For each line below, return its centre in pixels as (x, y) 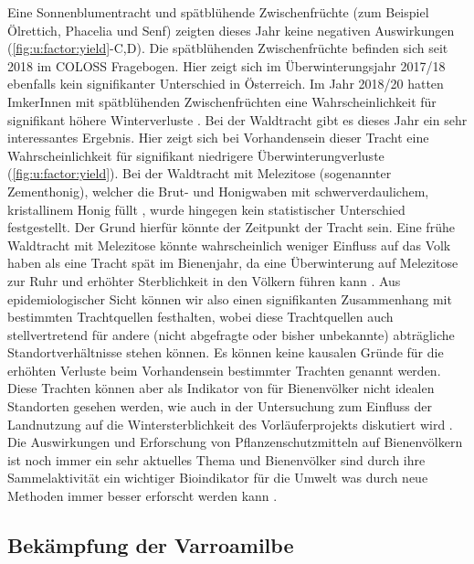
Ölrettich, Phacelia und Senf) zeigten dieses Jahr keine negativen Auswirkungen (231, 30)
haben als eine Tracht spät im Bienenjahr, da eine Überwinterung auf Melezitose (233, 263)
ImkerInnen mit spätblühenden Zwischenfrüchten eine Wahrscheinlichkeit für (222, 101)
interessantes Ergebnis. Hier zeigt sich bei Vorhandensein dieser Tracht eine (218, 138)
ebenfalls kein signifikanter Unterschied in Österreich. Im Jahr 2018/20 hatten (226, 84)
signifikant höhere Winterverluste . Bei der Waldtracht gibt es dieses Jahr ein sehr (237, 119)
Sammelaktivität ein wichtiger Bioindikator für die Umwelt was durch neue (218, 478)
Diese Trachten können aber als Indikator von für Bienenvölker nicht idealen (221, 388)
